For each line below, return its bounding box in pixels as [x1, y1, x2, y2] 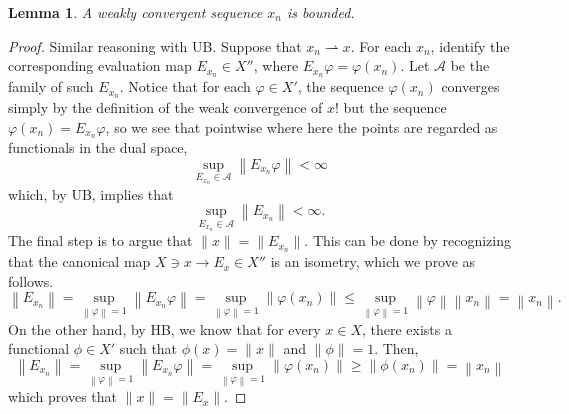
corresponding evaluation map [8, 55, 192, 76]
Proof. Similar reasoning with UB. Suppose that [8, 35, 302, 56]
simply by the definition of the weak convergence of [8, 96, 323, 117]
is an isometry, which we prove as [270, 251, 476, 272]
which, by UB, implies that [8, 183, 174, 204]
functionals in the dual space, [8, 137, 188, 158]
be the [450, 55, 490, 76]
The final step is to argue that [8, 230, 193, 251]
